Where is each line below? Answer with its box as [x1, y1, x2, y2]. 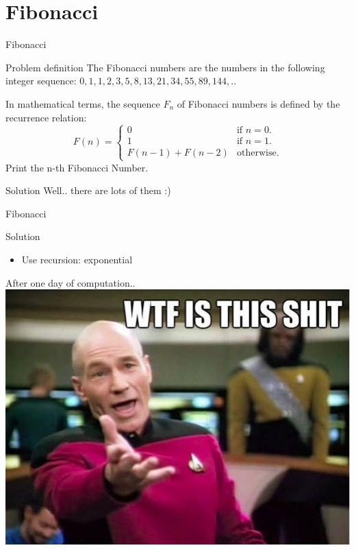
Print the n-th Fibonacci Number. [5, 160, 149, 174]
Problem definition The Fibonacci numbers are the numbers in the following [5, 60, 325, 74]
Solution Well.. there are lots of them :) [5, 183, 171, 198]
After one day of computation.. [5, 275, 136, 289]
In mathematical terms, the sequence [5, 96, 160, 110]
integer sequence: [5, 73, 77, 88]
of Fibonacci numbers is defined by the [177, 96, 340, 110]
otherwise [236, 148, 277, 158]
